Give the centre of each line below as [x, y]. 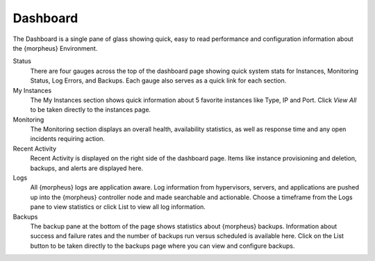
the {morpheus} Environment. [55, 48]
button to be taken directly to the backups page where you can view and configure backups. [162, 246]
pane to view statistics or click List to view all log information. [118, 207]
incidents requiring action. [68, 139]
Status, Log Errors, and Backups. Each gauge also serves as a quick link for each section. [158, 81]
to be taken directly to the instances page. [91, 110]
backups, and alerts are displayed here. [87, 168]
